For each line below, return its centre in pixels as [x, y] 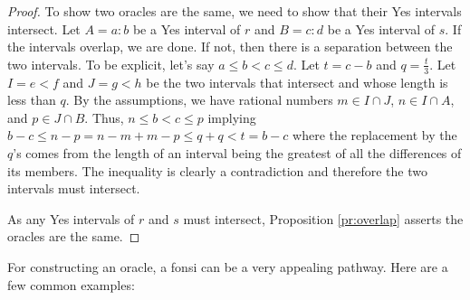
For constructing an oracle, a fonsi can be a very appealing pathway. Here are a [228, 266]
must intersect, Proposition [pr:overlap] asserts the [323, 218]
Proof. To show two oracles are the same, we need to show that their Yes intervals [235, 11]
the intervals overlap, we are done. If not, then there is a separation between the [230, 47]
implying [232, 117]
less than [32, 100]
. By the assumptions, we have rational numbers [199, 100]
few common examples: [71, 284]
